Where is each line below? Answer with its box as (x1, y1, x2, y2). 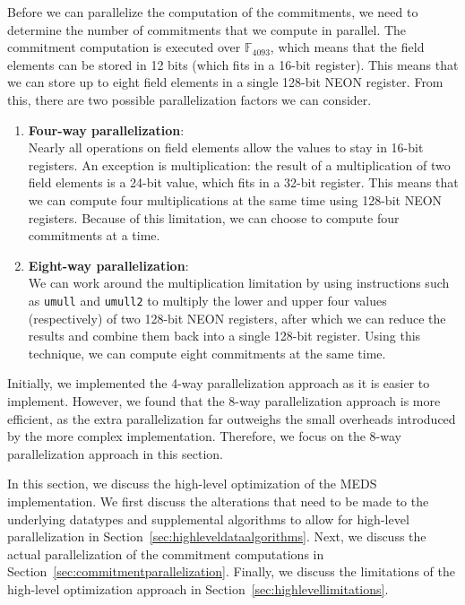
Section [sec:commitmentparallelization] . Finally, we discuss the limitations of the (7, 562, 455, 581)
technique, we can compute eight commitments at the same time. (28, 343, 386, 362)
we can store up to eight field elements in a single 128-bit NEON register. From (7, 73, 443, 91)
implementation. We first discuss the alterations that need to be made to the (7, 491, 429, 510)
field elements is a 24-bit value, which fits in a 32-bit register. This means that (28, 173, 459, 192)
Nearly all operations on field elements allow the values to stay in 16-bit (28, 138, 424, 157)
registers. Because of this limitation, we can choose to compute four (28, 208, 400, 227)
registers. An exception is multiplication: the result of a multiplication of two (28, 155, 451, 174)
